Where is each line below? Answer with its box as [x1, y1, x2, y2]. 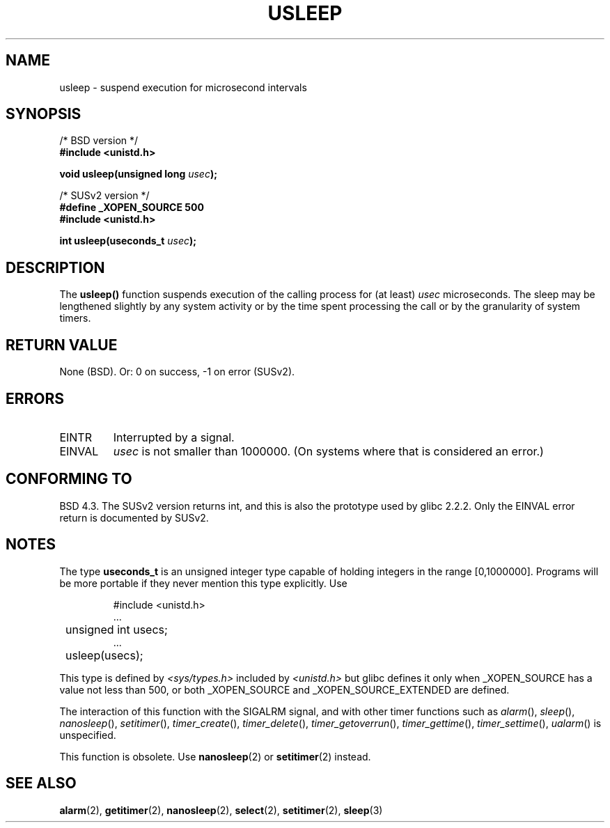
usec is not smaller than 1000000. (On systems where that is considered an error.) [113, 444, 544, 458]
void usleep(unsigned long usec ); [59, 168, 217, 180]
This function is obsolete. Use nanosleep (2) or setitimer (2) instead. [59, 750, 371, 763]
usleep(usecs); [65, 648, 143, 662]
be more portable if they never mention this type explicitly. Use [59, 577, 347, 589]
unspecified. [59, 728, 116, 741]
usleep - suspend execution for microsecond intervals [59, 81, 307, 93]
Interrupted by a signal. [113, 430, 235, 444]
